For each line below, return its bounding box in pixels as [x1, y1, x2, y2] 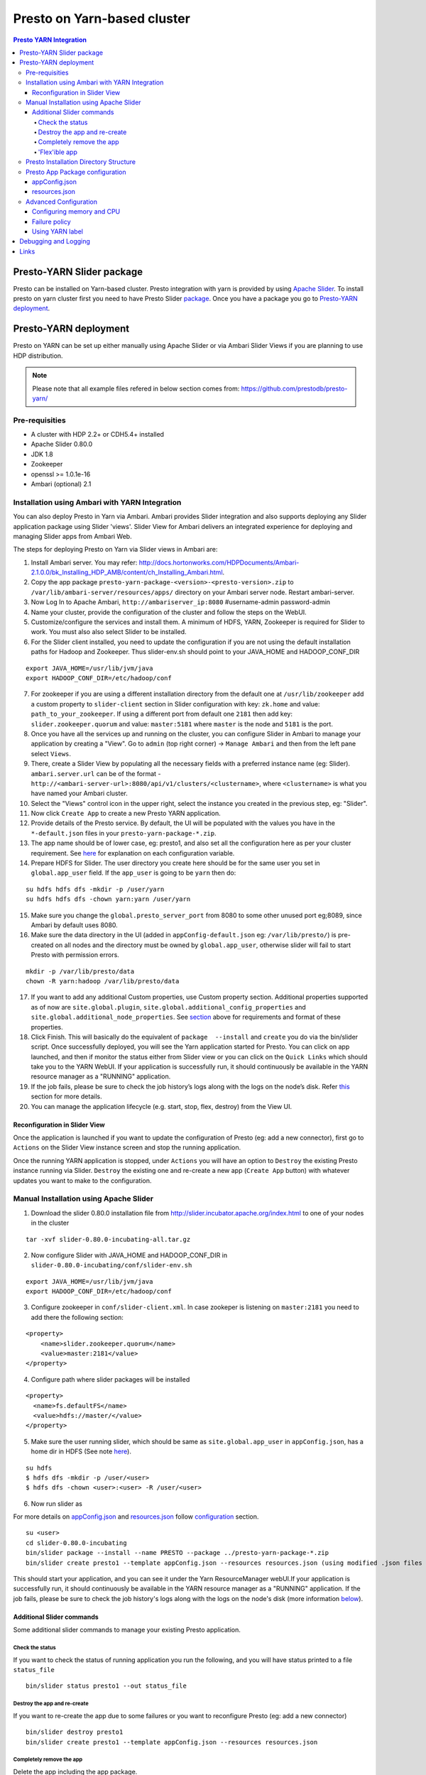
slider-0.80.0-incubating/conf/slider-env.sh [31, 1261, 192, 1269]
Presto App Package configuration [26, 168, 126, 176]
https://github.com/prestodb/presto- [241, 384, 348, 393]
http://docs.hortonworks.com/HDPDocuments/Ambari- [138, 558, 300, 567]
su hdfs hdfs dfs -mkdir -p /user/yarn [26, 885, 165, 893]
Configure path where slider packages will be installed [31, 1375, 190, 1384]
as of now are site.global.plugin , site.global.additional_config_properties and [31, 1003, 307, 1011]
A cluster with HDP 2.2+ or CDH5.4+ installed [31, 430, 165, 439]
